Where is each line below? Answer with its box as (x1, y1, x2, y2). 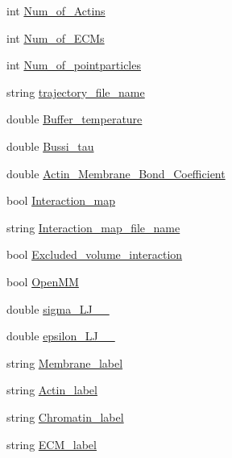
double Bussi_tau (6, 137, 94, 154)
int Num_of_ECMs (6, 29, 105, 46)
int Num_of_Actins (6, 2, 106, 19)
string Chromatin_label (6, 408, 124, 425)
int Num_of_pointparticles (6, 56, 141, 73)
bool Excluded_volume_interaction (6, 246, 183, 263)
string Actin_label (6, 381, 97, 398)
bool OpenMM (6, 273, 79, 289)
